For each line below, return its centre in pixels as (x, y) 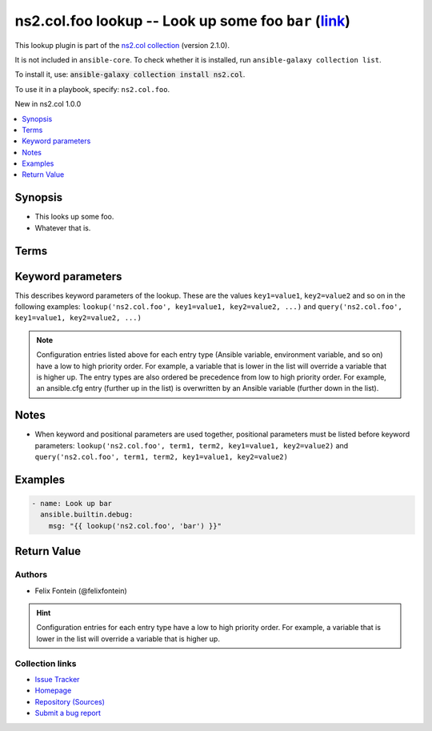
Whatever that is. (63, 227)
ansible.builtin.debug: (87, 515)
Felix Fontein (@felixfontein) (81, 590)
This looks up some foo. (74, 217)
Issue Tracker (57, 679)
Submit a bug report (68, 713)
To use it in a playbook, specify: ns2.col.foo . (92, 89)
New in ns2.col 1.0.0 (48, 104)
